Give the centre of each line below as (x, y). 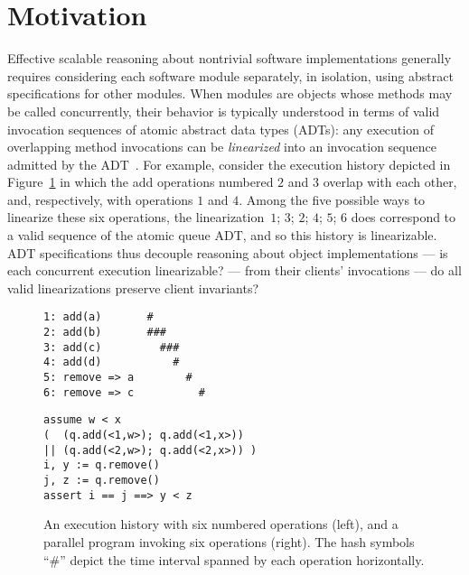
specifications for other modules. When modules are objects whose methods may (230, 93)
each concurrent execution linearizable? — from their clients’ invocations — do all (234, 270)
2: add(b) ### (105, 333)
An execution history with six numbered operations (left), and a (221, 524)
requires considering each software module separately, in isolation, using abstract (230, 75)
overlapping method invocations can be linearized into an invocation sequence (222, 147)
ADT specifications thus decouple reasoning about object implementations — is (228, 252)
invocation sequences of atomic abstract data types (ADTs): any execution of (220, 129)
